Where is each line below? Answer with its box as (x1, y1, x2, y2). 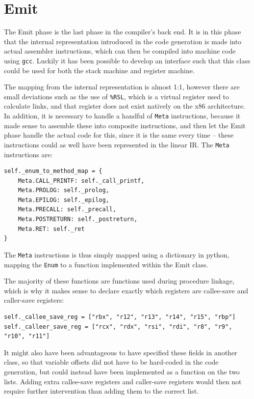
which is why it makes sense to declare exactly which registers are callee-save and (4, 285, 248, 295)
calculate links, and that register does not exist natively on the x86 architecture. (4, 101, 246, 111)
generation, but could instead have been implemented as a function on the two (4, 366, 240, 376)
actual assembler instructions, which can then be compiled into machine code (4, 46, 236, 56)
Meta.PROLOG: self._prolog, (18, 187, 109, 194)
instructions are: (4, 149, 53, 159)
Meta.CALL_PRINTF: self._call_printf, (18, 177, 145, 184)
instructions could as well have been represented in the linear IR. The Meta (4, 139, 229, 149)
